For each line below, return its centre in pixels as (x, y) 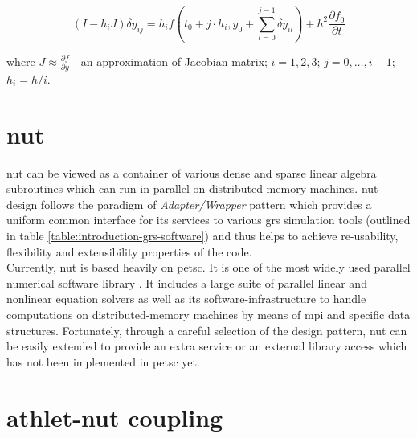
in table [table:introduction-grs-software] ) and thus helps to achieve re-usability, (202, 236)
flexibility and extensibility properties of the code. (129, 251)
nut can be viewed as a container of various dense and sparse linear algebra (192, 172)
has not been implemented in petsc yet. (103, 361)
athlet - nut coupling (115, 417)
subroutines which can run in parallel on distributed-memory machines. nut (192, 188)
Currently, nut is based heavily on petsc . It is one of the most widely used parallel (208, 267)
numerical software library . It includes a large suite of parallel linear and (187, 282)
